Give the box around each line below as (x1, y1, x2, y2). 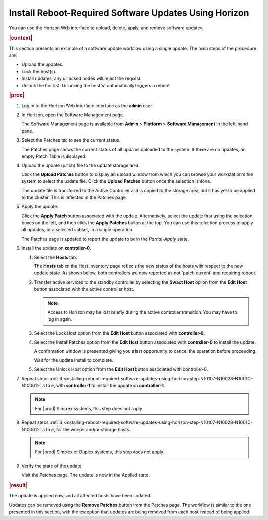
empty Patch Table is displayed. (21, 153, 87, 159)
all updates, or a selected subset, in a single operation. (21, 227, 134, 233)
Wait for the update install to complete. (34, 357, 114, 363)
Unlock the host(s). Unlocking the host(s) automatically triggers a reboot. (21, 82, 171, 88)
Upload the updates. (21, 61, 64, 67)
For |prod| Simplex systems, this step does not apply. (35, 405, 144, 411)
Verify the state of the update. (21, 463, 83, 469)
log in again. (47, 316, 72, 322)
